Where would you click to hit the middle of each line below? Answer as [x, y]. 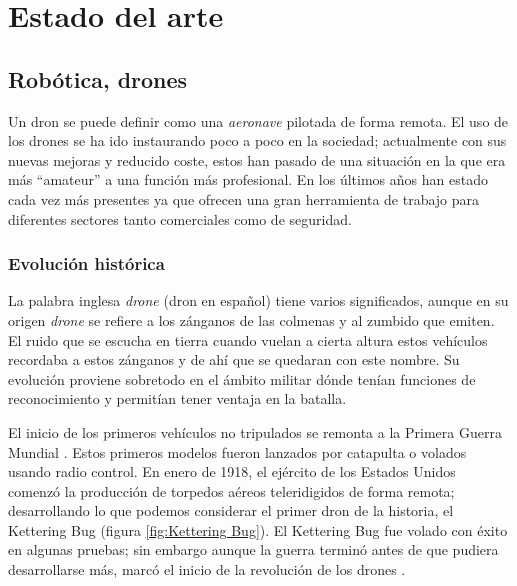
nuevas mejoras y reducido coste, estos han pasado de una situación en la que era [257, 159]
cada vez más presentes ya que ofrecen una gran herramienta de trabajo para [244, 198]
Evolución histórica [86, 263]
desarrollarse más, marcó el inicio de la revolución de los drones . [207, 569]
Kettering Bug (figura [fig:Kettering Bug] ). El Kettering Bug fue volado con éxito [258, 529]
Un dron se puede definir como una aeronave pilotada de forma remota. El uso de [258, 120]
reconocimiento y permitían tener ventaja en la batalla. [177, 398]
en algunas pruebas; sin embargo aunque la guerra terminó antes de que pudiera [253, 549]
